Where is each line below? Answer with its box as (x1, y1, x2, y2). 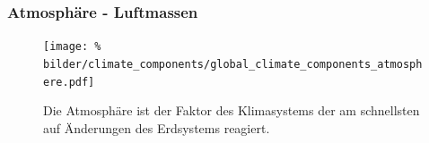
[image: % (43, 40, 101, 54)
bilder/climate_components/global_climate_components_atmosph (43, 57, 423, 71)
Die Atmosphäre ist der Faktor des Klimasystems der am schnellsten (43, 101, 420, 120)
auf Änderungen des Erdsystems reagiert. (43, 118, 270, 137)
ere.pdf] (43, 75, 95, 88)
